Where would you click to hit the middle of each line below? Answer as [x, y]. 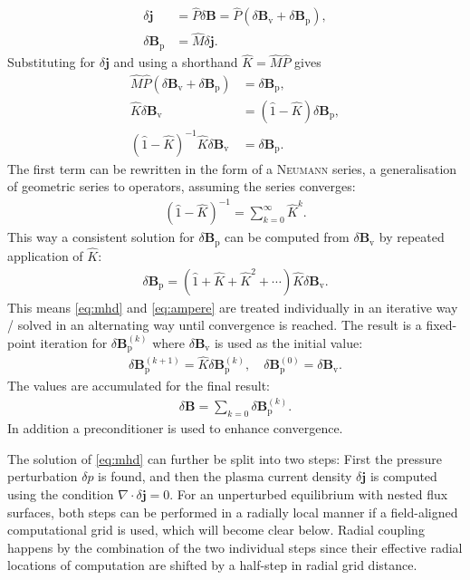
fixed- [441, 325]
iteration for [74, 342]
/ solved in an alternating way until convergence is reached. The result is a [215, 325]
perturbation [43, 476]
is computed [403, 476]
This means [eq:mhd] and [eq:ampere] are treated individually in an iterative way [233, 307]
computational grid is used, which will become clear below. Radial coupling [216, 530]
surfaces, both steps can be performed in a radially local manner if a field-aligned [233, 512]
